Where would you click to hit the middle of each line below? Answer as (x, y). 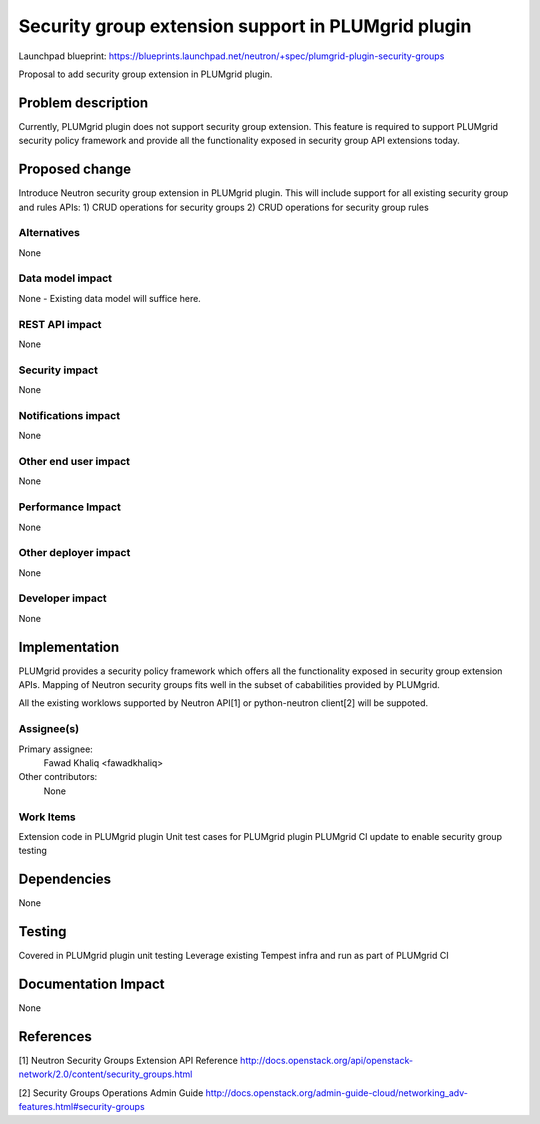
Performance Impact (70, 507)
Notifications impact (69, 415)
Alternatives (49, 233)
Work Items (47, 817)
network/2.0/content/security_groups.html (105, 1074)
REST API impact (60, 324)
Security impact (58, 370)
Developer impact (62, 598)
